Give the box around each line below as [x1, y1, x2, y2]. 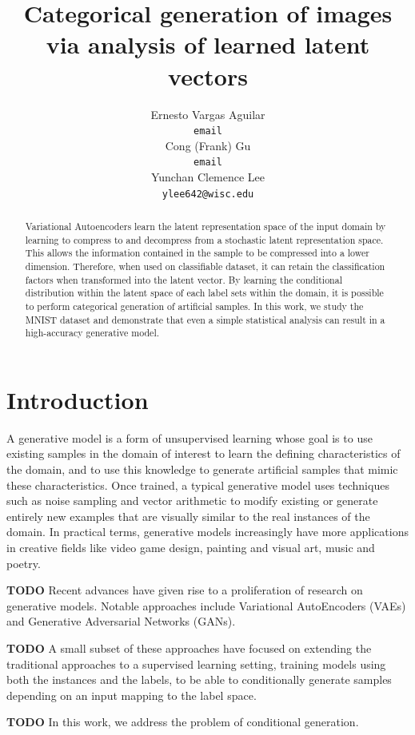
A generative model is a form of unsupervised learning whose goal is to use [6, 429, 373, 446]
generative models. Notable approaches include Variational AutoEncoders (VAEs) [6, 597, 406, 614]
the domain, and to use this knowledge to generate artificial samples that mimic [6, 461, 398, 478]
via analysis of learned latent [46, 28, 370, 61]
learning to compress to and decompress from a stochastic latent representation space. [25, 232, 384, 246]
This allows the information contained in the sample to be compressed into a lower [25, 246, 369, 260]
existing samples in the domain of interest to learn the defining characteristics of [6, 445, 401, 462]
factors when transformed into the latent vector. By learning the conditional [25, 272, 342, 286]
